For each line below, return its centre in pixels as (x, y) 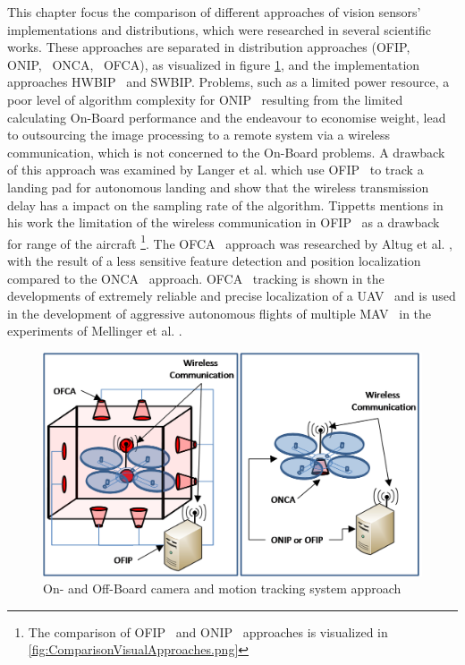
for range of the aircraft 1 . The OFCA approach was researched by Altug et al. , (230, 242)
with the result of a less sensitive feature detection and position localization (214, 260)
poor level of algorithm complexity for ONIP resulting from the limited (205, 99)
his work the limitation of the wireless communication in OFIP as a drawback (224, 222)
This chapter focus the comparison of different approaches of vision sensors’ (214, 12)
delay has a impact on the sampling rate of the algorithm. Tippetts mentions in (225, 205)
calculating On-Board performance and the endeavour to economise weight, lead (227, 117)
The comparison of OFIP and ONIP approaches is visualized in (208, 631)
